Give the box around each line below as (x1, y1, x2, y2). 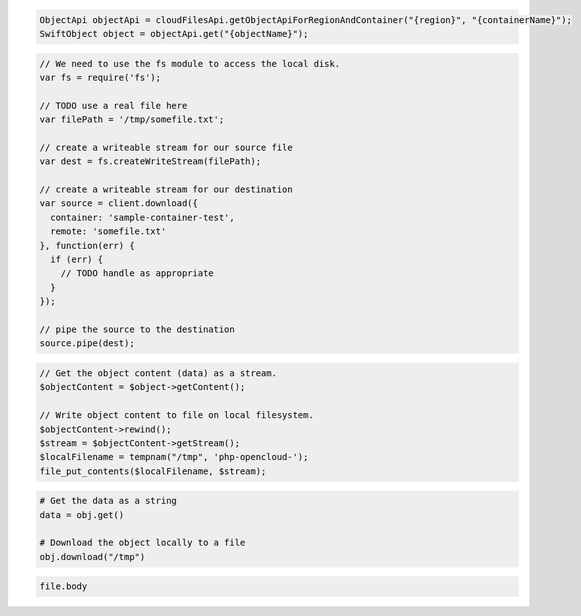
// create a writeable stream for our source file (39, 141, 294, 153)
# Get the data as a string (39, 495, 177, 507)
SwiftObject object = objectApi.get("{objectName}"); (39, 28, 309, 39)
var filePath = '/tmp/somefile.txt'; (39, 114, 225, 125)
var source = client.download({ (39, 198, 199, 209)
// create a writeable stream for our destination (39, 184, 294, 195)
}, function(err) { (39, 240, 135, 251)
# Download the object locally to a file (39, 537, 246, 549)
